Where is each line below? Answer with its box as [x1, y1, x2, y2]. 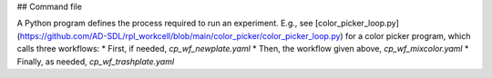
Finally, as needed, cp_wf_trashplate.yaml [16, 55, 175, 67]
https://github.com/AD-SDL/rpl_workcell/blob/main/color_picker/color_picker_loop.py [19, 30, 341, 41]
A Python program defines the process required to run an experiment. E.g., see [16, 18, 313, 29]
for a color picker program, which [344, 30, 471, 41]
